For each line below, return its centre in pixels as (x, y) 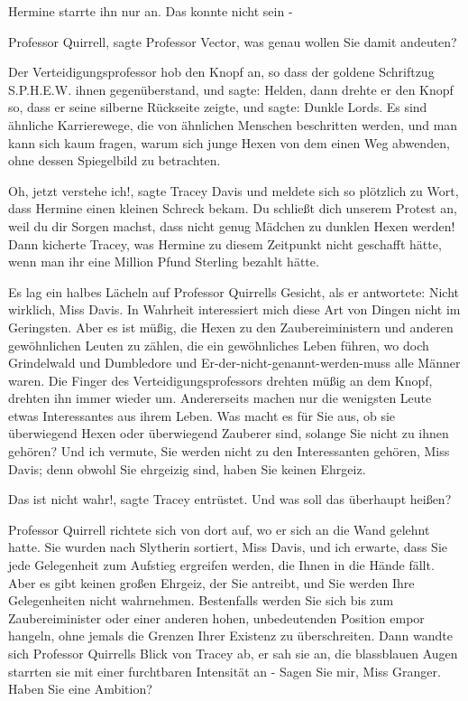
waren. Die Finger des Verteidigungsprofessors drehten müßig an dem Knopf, (220, 380)
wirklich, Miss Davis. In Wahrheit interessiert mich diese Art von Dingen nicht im (234, 309)
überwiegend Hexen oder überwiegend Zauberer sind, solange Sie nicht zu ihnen (229, 433)
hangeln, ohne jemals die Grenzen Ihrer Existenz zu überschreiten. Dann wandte (230, 636)
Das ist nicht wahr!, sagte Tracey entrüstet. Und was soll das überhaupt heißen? (230, 499)
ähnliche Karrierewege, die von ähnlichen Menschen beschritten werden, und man (233, 124)
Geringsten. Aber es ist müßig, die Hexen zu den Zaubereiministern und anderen (231, 327)
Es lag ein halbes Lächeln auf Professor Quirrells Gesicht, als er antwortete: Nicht (234, 291)
